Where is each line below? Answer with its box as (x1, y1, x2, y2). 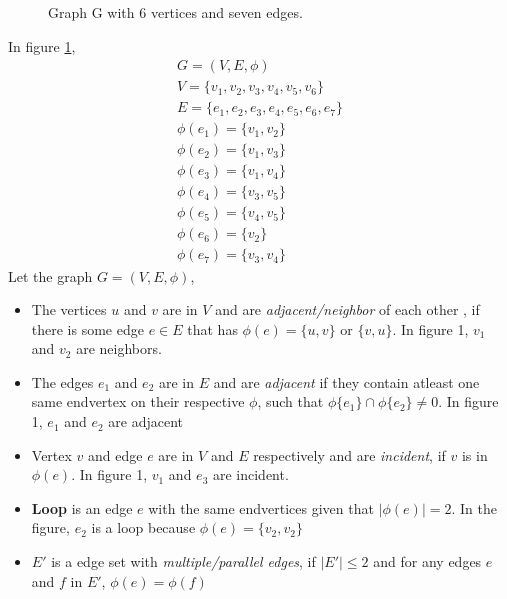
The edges (31, 371, 94, 392)
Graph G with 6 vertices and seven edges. (48, 2, 303, 22)
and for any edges (373, 551, 482, 572)
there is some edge (31, 318, 144, 339)
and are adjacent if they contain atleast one (213, 371, 480, 392)
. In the (451, 497, 497, 518)
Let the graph (8, 265, 93, 286)
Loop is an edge (31, 497, 133, 518)
